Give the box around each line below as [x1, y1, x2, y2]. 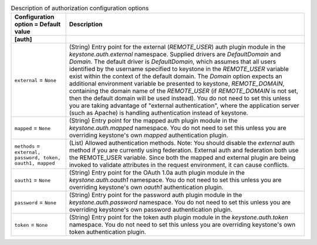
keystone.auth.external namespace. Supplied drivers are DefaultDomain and [69, 50, 281, 59]
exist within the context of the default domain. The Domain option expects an [69, 72, 282, 80]
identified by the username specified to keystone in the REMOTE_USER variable [69, 65, 289, 73]
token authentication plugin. [69, 228, 147, 236]
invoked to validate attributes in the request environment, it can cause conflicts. [69, 161, 289, 169]
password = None [14, 198, 57, 206]
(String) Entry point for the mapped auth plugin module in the [69, 117, 238, 125]
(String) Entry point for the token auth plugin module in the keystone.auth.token [69, 213, 289, 222]
